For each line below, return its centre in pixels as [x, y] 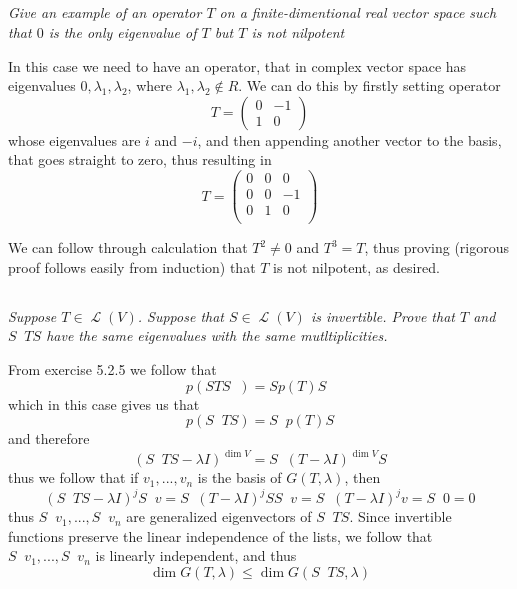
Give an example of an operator [105, 12]
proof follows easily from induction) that [132, 266]
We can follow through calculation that [128, 247]
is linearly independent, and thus [196, 555]
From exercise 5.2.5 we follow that [112, 368]
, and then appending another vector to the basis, [349, 139]
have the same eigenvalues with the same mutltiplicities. [217, 335]
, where [149, 85]
